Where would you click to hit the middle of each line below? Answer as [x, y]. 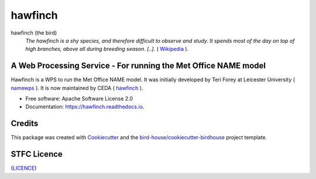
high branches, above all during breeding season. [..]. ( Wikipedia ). [107, 49]
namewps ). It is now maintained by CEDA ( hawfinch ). [77, 88]
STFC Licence [37, 154]
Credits [25, 124]
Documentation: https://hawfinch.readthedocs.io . [85, 107]
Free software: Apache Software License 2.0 [79, 99]
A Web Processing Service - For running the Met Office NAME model [138, 66]
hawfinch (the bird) [34, 33]
